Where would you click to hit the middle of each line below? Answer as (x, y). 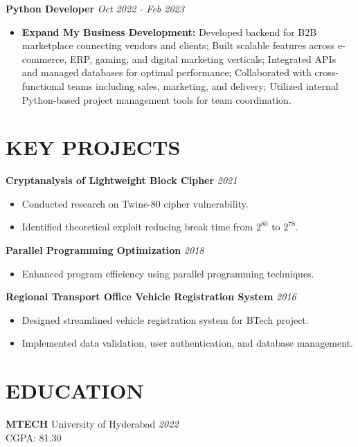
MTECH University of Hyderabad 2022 (92, 424)
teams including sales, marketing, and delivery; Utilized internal (203, 85)
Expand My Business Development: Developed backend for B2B (169, 31)
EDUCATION (75, 391)
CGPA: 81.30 (34, 437)
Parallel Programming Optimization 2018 (105, 250)
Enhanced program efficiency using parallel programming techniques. (168, 273)
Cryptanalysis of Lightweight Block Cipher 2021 (122, 180)
